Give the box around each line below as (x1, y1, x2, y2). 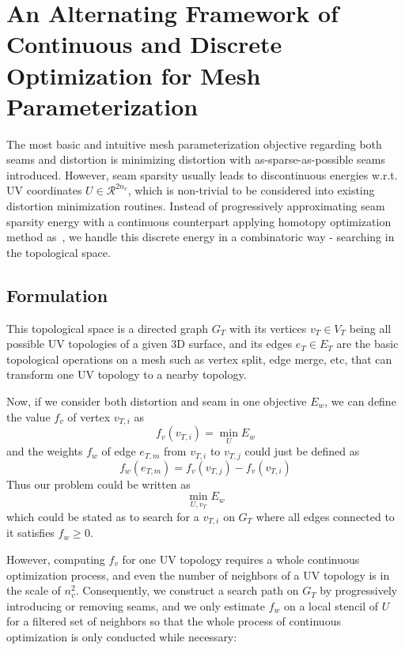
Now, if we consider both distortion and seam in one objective (6, 393, 307, 410)
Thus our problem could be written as (6, 475, 191, 492)
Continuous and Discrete (6, 28, 282, 60)
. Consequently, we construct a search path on (75, 582, 299, 599)
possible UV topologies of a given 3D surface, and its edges (6, 335, 293, 352)
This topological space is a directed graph (6, 319, 209, 336)
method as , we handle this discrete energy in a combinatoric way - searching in (6, 229, 395, 245)
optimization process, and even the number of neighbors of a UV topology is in (6, 566, 390, 583)
